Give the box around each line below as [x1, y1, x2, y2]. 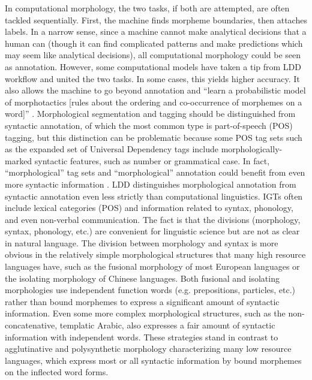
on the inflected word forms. [5, 366, 109, 378]
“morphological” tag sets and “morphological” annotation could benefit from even [5, 166, 305, 179]
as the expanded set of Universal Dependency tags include [5, 143, 218, 155]
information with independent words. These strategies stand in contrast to [5, 330, 278, 343]
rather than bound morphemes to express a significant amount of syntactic [5, 295, 280, 307]
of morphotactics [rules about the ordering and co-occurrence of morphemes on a [5, 95, 302, 108]
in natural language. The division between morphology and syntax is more [5, 236, 278, 249]
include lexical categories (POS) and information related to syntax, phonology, [5, 201, 293, 214]
